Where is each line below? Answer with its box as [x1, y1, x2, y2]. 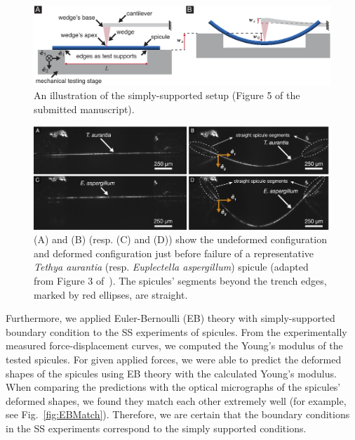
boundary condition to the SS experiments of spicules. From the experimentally [6, 324, 347, 339]
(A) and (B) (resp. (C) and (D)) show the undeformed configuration [34, 232, 327, 247]
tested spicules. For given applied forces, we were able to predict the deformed [6, 351, 342, 366]
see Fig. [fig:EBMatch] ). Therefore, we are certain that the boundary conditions [6, 407, 350, 422]
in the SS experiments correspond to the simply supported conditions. [6, 420, 307, 435]
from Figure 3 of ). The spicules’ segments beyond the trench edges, [34, 273, 327, 287]
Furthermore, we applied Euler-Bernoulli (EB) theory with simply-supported [6, 311, 335, 325]
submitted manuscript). [34, 102, 135, 117]
